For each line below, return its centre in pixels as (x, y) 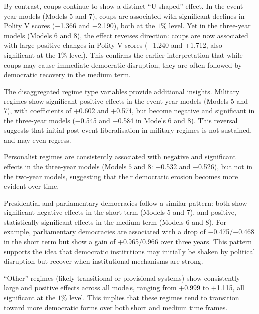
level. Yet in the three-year (210, 26)
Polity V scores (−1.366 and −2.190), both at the (80, 26)
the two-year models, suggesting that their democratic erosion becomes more (121, 176)
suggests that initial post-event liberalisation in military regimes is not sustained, (128, 130)
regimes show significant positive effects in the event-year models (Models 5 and (126, 101)
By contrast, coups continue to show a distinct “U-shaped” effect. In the (114, 6)
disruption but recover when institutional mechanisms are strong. (104, 261)
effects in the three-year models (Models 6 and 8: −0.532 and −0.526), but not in (128, 166)
